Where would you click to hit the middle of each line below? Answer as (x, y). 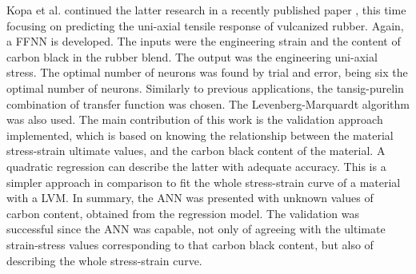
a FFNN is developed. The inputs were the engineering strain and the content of (204, 41)
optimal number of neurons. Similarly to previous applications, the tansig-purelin (205, 87)
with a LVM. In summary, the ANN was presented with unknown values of (190, 198)
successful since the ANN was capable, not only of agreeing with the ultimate (196, 229)
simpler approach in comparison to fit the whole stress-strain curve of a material (204, 182)
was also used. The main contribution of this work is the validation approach (195, 119)
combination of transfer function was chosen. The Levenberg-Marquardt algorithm (208, 103)
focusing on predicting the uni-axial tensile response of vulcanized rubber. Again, (205, 25)
